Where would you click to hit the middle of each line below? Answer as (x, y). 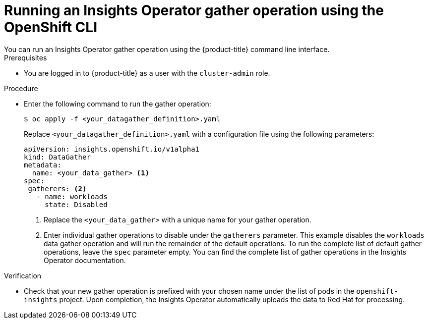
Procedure (21, 88)
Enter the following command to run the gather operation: (118, 104)
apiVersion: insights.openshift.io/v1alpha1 (112, 149)
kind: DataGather (57, 157)
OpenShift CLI (51, 27)
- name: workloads (72, 196)
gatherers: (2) (57, 188)
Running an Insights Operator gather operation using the (194, 10)
